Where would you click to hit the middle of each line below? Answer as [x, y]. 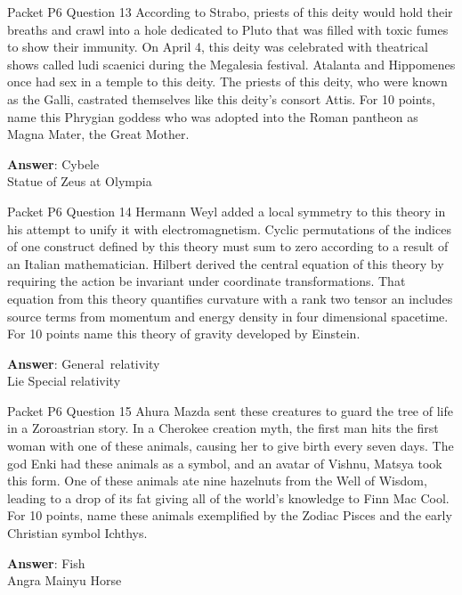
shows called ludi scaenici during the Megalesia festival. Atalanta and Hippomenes [231, 64]
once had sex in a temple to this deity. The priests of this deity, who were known [227, 82]
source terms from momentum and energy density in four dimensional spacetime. [228, 316]
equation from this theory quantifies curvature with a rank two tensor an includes [230, 298]
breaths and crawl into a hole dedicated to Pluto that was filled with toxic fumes [228, 29]
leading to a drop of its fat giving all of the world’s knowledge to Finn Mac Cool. [228, 497]
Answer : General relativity [84, 363]
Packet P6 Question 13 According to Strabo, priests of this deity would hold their [230, 12]
